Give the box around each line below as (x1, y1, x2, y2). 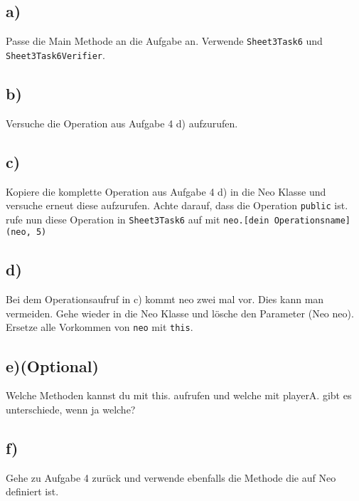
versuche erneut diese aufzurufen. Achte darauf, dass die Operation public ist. (6, 198, 348, 213)
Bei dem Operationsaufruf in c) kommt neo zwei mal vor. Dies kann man (6, 292, 324, 307)
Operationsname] (274, 215, 351, 226)
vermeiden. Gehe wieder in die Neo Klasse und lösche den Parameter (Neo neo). (6, 305, 354, 320)
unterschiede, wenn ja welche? (6, 401, 136, 416)
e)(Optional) (6, 354, 99, 376)
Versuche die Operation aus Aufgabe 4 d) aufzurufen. (6, 115, 238, 130)
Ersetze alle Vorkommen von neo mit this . (6, 320, 193, 334)
